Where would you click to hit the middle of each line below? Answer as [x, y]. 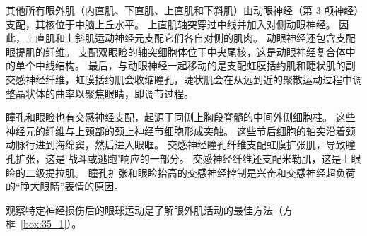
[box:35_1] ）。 [51, 224]
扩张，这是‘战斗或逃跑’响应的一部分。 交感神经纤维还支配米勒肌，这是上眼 [188, 158]
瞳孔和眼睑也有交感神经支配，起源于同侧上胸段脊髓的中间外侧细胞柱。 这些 [181, 117]
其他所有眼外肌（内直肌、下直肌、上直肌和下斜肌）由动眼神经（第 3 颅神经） [182, 10]
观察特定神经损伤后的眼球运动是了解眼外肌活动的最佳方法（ [144, 210]
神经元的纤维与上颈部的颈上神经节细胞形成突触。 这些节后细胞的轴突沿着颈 [181, 130]
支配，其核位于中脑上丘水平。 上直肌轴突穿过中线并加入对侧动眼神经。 [171, 24]
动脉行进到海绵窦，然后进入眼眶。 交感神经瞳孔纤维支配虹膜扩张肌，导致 [176, 144]
